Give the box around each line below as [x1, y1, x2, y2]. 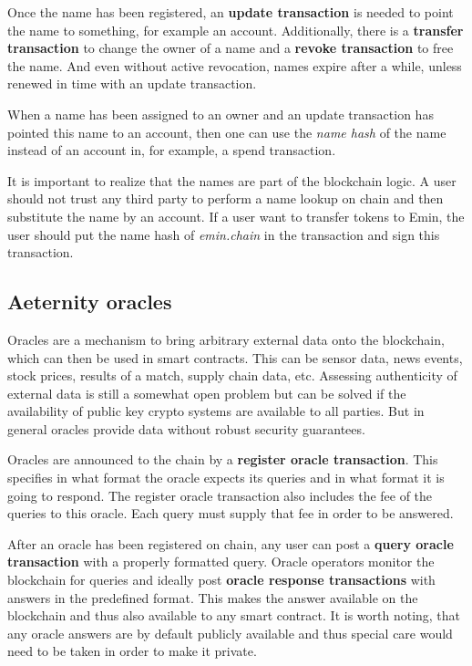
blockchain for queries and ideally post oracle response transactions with [7, 570, 436, 589]
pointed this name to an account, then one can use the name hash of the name [7, 122, 446, 141]
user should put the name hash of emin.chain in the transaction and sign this [7, 224, 440, 244]
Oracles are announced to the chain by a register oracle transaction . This [7, 450, 438, 469]
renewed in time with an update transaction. [7, 74, 257, 93]
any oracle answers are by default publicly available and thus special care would [7, 623, 453, 642]
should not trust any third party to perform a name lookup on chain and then [7, 189, 444, 208]
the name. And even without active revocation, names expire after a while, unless [7, 56, 462, 75]
